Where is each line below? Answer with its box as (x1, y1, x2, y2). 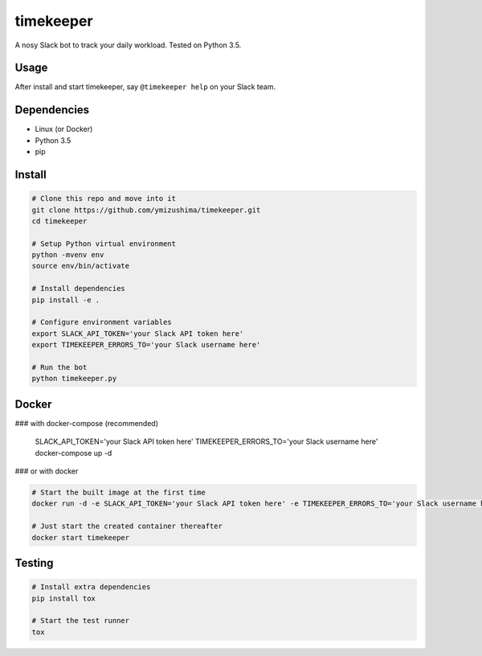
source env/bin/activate (31, 261, 130, 271)
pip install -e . (31, 295, 100, 305)
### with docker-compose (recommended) (14, 418, 159, 428)
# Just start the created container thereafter (31, 522, 223, 531)
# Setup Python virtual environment (31, 239, 177, 248)
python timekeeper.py (31, 374, 117, 383)
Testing (14, 556, 54, 570)
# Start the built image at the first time (31, 488, 206, 498)
